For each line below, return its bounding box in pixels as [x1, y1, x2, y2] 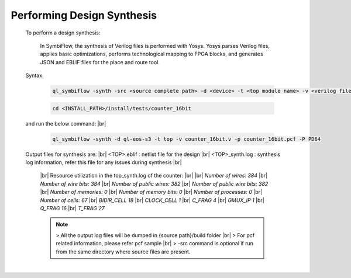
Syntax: [25, 72, 44, 79]
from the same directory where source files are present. [56, 248, 191, 255]
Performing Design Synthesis [11, 9, 157, 22]
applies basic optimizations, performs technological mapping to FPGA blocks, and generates [40, 50, 263, 58]
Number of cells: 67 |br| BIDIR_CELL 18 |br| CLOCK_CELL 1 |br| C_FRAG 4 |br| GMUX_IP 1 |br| [40, 196, 264, 204]
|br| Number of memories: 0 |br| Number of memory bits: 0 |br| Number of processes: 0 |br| [40, 189, 263, 196]
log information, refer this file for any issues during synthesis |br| [25, 159, 182, 166]
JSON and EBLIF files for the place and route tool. [40, 58, 160, 65]
